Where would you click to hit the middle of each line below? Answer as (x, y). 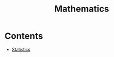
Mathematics (82, 9)
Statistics (21, 49)
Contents (24, 36)
